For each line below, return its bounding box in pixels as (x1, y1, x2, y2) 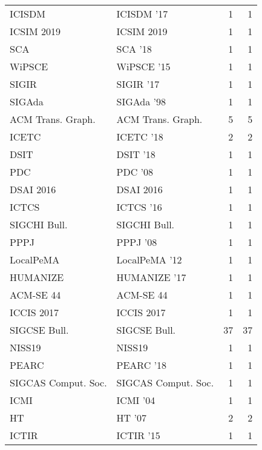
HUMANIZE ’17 (116, 270, 186, 284)
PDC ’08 (116, 165, 154, 179)
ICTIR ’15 (116, 428, 160, 442)
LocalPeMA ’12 (116, 253, 182, 266)
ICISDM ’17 (116, 7, 168, 21)
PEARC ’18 (116, 358, 167, 372)
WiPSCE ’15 (116, 59, 171, 73)
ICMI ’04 (116, 393, 156, 407)
